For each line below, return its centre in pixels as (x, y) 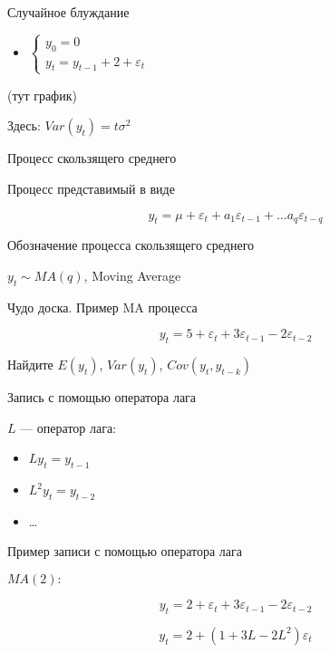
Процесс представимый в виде (91, 188)
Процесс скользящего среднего (92, 158)
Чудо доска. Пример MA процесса (102, 307)
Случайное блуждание (68, 12)
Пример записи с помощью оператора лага (125, 551)
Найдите (30, 365)
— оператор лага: (68, 427)
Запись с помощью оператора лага (102, 397)
